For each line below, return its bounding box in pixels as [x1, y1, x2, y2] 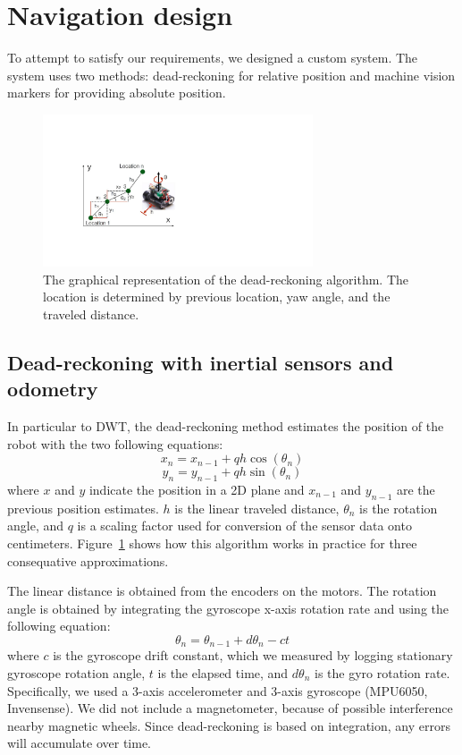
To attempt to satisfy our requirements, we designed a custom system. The [7, 48, 418, 67]
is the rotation [359, 498, 438, 517]
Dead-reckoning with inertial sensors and [7, 348, 394, 376]
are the [396, 479, 435, 498]
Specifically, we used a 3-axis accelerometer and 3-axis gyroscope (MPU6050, [7, 681, 428, 700]
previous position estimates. [7, 498, 159, 517]
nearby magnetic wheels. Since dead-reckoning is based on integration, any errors [7, 716, 450, 734]
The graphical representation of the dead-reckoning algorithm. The [43, 269, 409, 288]
